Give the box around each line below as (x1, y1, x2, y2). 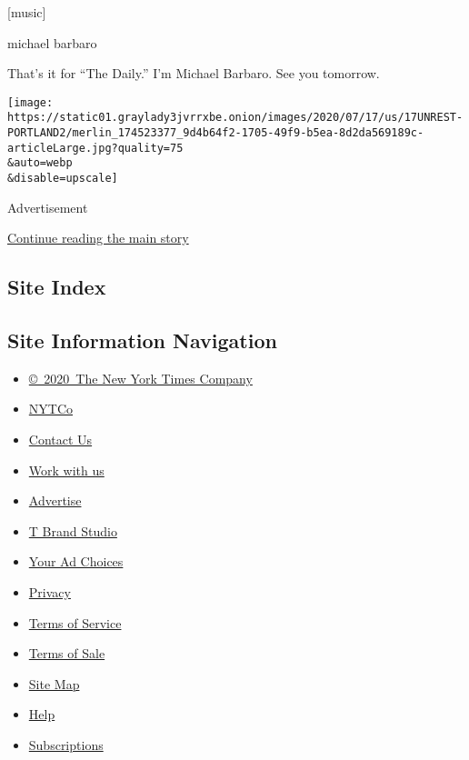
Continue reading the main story (7, 228, 189, 247)
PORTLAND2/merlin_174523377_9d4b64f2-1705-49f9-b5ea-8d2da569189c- (7, 126, 424, 140)
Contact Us (28, 430, 93, 449)
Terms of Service (28, 613, 122, 632)
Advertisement (7, 197, 88, 216)
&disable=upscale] (7, 172, 118, 185)
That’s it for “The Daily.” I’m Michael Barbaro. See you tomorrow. (7, 64, 380, 83)
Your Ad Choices (28, 552, 124, 571)
